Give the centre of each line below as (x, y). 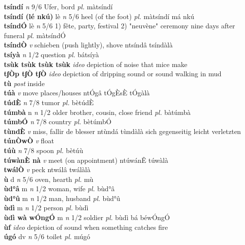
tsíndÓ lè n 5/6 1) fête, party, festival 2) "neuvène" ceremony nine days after (120, 26)
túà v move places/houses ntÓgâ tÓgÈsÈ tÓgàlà (77, 93)
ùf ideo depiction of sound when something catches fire (86, 227)
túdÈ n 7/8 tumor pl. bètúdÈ (49, 102)
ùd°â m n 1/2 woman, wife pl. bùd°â (59, 189)
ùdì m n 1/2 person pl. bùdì (46, 208)
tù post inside (24, 83)
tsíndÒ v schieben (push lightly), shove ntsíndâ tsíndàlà (88, 45)
